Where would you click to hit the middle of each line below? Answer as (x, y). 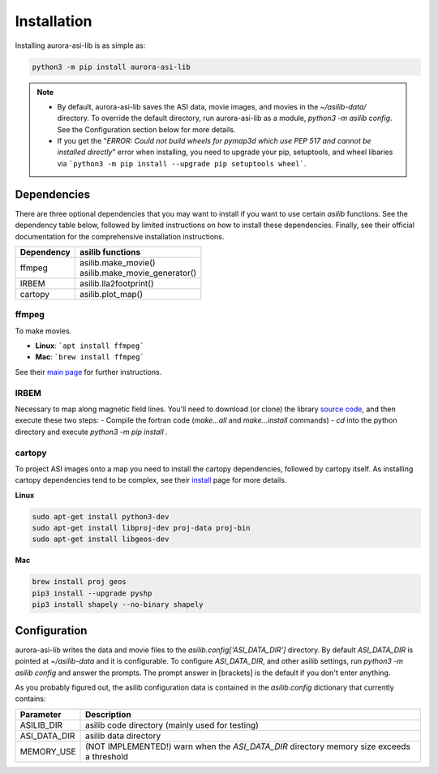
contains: (30, 699)
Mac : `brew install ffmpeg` (90, 357)
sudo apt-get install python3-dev (101, 516)
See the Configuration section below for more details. (146, 129)
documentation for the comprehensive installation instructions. (120, 236)
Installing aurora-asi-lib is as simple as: (80, 45)
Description (108, 714)
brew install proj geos (79, 582)
